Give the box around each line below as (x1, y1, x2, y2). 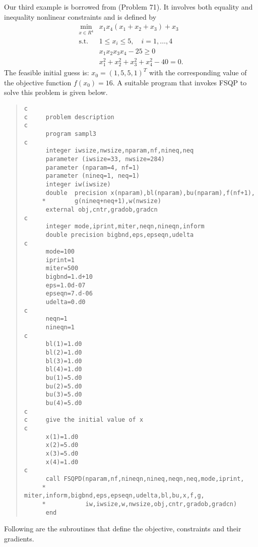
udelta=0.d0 (45, 299, 86, 306)
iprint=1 (45, 256, 75, 264)
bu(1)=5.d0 (45, 374, 82, 382)
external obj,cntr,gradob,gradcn (45, 206, 158, 213)
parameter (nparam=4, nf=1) (45, 164, 140, 171)
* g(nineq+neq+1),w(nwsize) (42, 197, 161, 205)
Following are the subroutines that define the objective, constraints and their (4, 523, 241, 534)
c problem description (24, 113, 114, 121)
